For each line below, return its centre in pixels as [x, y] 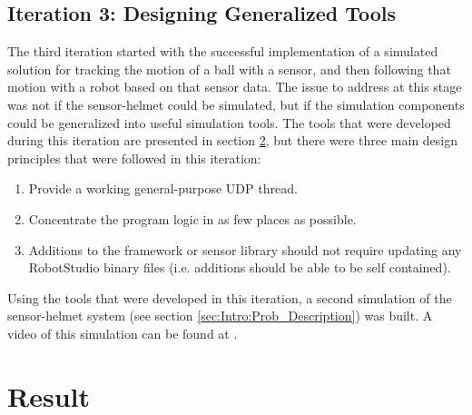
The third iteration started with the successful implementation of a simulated [223, 51]
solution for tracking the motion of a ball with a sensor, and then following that [229, 69]
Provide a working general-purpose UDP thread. [163, 188]
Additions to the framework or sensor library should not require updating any [245, 249]
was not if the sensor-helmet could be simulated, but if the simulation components [236, 104]
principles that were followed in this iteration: [134, 158]
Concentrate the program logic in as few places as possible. [192, 218]
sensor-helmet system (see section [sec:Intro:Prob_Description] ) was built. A [220, 316]
